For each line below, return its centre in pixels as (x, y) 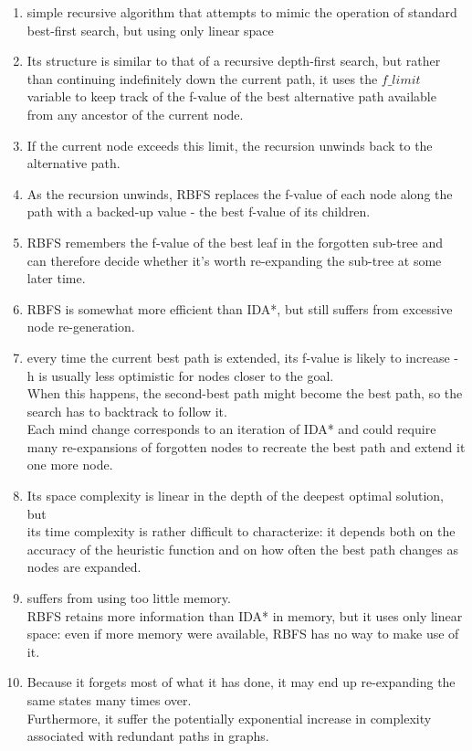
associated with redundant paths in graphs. (148, 736)
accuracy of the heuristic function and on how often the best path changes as (242, 549)
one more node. (70, 465)
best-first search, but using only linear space (150, 30)
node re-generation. (81, 327)
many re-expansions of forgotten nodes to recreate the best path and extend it (246, 446)
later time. (56, 278)
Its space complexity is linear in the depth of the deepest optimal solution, (235, 496)
